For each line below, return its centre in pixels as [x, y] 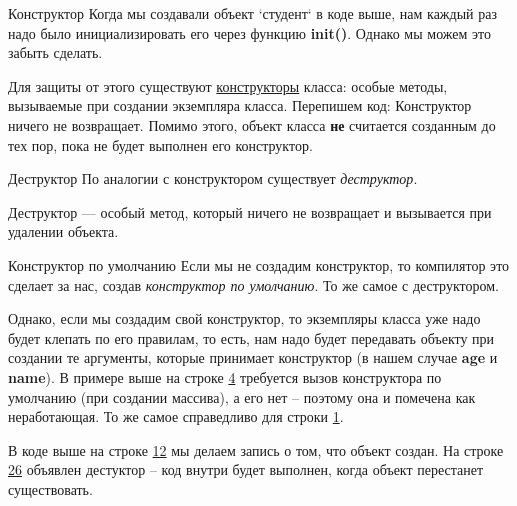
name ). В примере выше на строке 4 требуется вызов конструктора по [225, 376]
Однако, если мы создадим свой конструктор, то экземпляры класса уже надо [244, 318]
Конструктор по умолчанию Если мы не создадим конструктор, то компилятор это [259, 264]
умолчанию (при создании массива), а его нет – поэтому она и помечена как [242, 396]
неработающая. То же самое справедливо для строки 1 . [176, 416]
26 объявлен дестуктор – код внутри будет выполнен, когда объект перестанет [246, 469]
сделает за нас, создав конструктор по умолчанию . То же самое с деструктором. [253, 284]
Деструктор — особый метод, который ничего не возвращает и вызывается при [250, 211]
